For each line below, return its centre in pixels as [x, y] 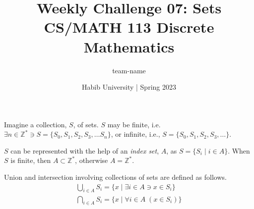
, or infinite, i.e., [135, 134]
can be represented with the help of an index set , [85, 150]
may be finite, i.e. [134, 124]
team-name [129, 70]
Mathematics [129, 46]
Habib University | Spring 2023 [129, 87]
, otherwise [92, 160]
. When [239, 150]
